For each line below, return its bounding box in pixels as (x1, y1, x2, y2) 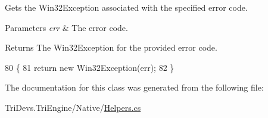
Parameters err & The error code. (5, 21, 128, 33)
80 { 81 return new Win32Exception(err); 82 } (5, 61, 174, 73)
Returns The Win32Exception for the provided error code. (5, 41, 217, 54)
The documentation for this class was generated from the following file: (5, 81, 264, 94)
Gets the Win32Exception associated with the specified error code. (5, 1, 248, 13)
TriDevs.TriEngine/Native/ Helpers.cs (5, 101, 141, 113)
